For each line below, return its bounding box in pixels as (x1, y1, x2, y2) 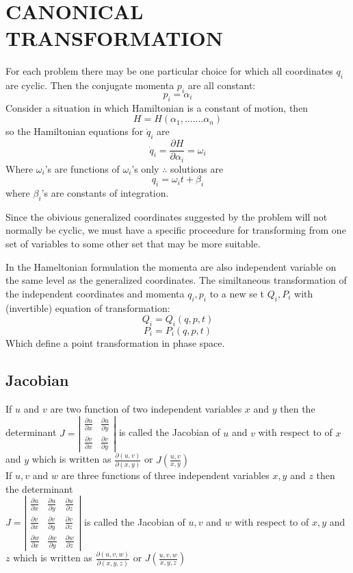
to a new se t (209, 286, 265, 300)
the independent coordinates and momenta (5, 286, 185, 300)
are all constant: (187, 78, 256, 93)
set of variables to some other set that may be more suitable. (5, 236, 261, 250)
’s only (131, 161, 159, 175)
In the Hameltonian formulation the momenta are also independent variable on (5, 259, 337, 273)
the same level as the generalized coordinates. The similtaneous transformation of (5, 273, 347, 287)
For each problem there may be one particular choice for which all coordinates (5, 64, 333, 78)
